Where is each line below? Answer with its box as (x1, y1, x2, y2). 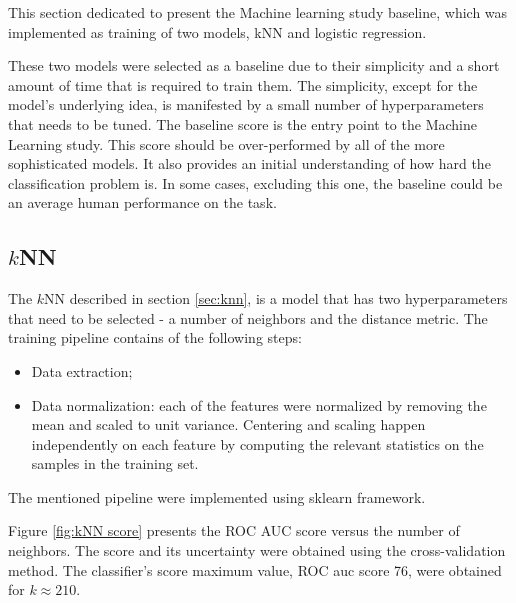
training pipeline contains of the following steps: (8, 327, 302, 348)
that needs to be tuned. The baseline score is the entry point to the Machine (8, 113, 477, 134)
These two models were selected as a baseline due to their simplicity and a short (8, 55, 500, 76)
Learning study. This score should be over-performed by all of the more (8, 133, 445, 154)
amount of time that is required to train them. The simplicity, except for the (8, 74, 478, 95)
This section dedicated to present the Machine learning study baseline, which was (8, 2, 508, 22)
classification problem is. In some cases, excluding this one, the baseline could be (8, 172, 503, 193)
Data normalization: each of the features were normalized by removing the (31, 394, 487, 415)
